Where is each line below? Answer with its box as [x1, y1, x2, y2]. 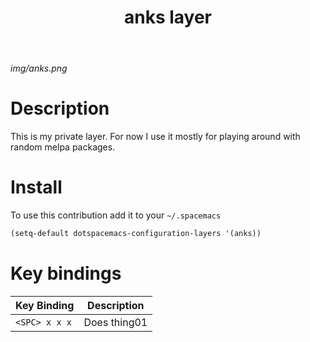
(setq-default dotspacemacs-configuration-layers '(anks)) [10, 229, 262, 239]
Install [10, 176, 63, 199]
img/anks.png [10, 62, 68, 75]
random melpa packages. [10, 141, 116, 153]
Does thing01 [83, 315, 148, 329]
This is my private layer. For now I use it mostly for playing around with [10, 131, 301, 143]
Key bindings [10, 262, 122, 285]
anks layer [123, 6, 213, 29]
